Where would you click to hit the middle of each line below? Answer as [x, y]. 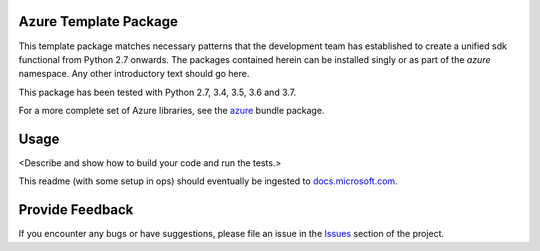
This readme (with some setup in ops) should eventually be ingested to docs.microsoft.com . [208, 181]
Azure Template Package [98, 21]
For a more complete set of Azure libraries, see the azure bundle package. [171, 111]
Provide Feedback [76, 210]
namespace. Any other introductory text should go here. [134, 74]
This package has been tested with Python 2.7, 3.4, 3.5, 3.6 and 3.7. [157, 92]
